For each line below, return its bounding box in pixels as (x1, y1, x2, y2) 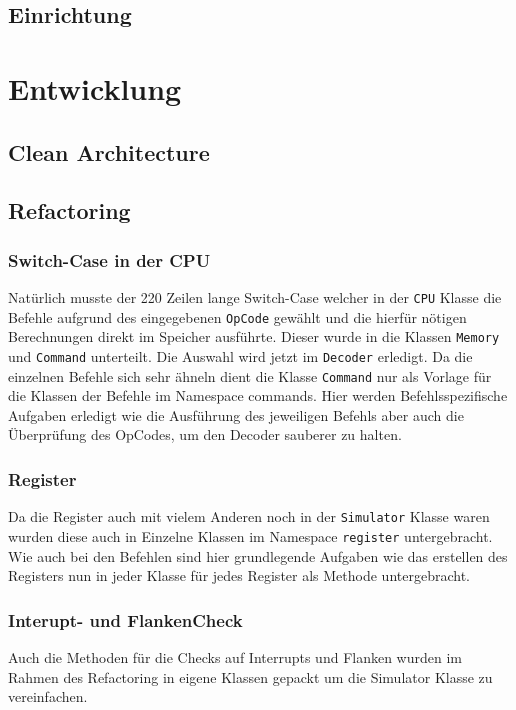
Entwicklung (8, 67, 182, 108)
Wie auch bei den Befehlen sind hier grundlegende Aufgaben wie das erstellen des (8, 545, 508, 566)
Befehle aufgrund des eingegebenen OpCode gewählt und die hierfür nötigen (8, 306, 467, 327)
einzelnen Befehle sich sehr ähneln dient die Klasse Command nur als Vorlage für (8, 365, 492, 386)
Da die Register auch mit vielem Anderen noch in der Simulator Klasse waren (8, 506, 490, 527)
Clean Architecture (8, 136, 210, 167)
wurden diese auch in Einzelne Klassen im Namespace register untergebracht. (8, 525, 493, 546)
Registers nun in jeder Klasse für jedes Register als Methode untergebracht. (8, 565, 470, 586)
